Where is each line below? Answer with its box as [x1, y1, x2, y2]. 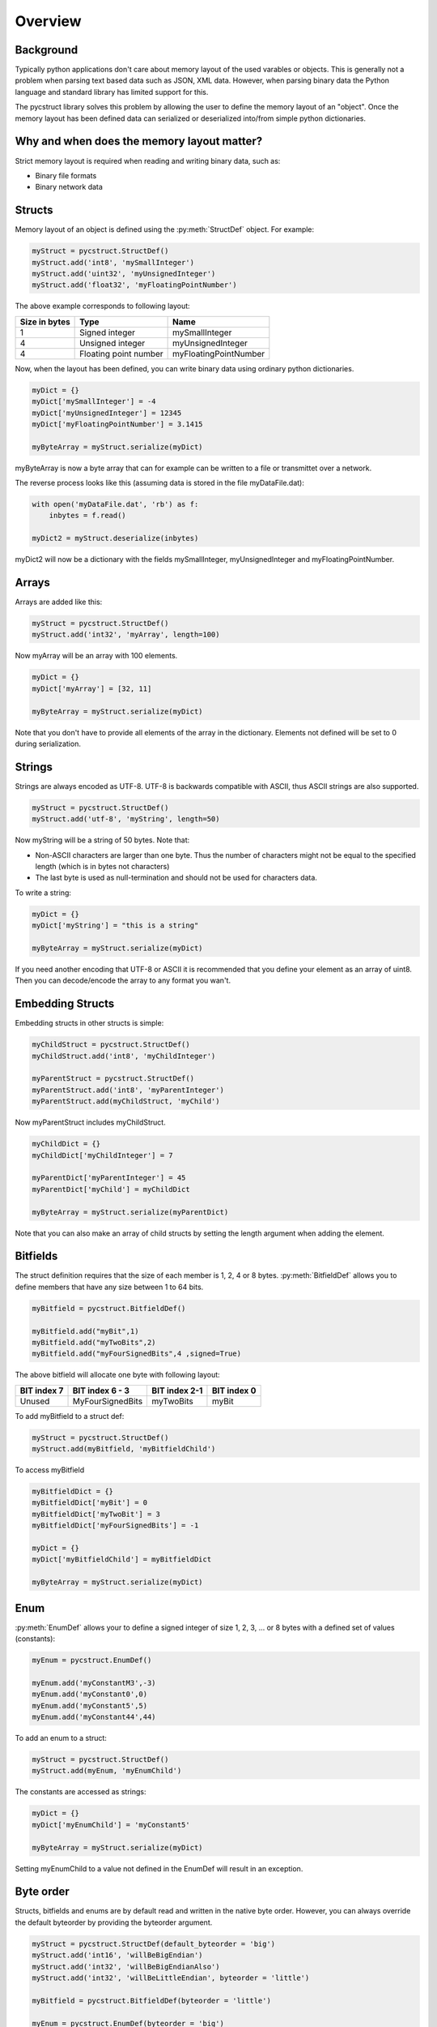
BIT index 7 [19, 1385, 64, 1396]
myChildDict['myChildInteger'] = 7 [32, 1151, 173, 1159]
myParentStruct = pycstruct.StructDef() [32, 1074, 194, 1083]
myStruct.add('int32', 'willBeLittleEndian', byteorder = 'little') [32, 1973, 310, 1982]
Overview [15, 12, 82, 30]
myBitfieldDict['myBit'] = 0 [32, 1498, 148, 1507]
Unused [19, 1395, 50, 1407]
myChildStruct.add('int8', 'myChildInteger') [32, 1051, 216, 1061]
